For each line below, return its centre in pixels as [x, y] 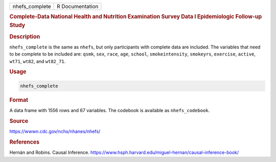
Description [25, 37]
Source [19, 121]
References [25, 142]
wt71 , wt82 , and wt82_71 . [38, 61]
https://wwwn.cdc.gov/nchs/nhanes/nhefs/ [55, 131]
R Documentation [77, 6]
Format [19, 100]
